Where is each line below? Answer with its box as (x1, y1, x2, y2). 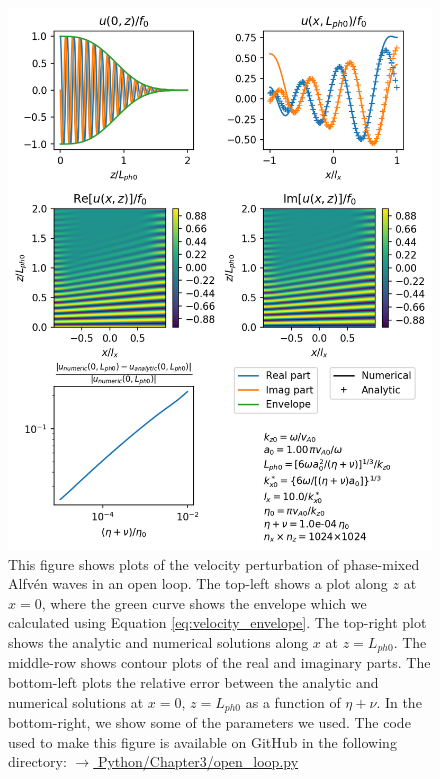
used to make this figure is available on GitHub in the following (8, 731, 397, 752)
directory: (8, 751, 67, 772)
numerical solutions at (8, 691, 144, 712)
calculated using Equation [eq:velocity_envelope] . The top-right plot (8, 612, 427, 633)
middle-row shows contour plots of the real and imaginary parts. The (8, 652, 431, 673)
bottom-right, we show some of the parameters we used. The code (8, 712, 411, 733)
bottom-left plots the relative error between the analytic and (8, 672, 379, 693)
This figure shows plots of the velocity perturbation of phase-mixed (8, 553, 420, 574)
